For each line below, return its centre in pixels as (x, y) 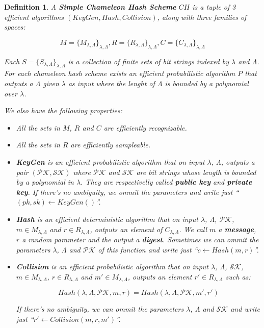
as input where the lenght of (111, 83)
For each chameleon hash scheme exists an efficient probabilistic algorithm (120, 73)
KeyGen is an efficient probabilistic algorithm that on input (110, 161)
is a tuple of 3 (214, 7)
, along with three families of (202, 17)
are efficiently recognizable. (145, 127)
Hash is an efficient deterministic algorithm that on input (107, 219)
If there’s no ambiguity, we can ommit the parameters (100, 309)
